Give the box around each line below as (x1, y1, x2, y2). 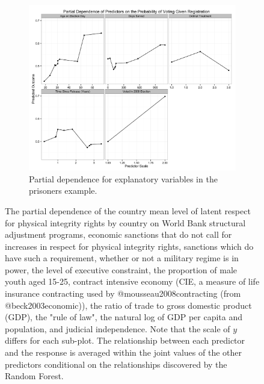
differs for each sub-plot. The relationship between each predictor (5, 334, 245, 347)
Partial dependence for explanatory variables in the (29, 172, 218, 185)
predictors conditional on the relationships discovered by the (5, 358, 227, 370)
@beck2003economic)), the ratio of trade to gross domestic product (5, 299, 252, 311)
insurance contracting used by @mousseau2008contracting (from (5, 287, 241, 300)
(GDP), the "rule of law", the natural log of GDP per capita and (5, 311, 243, 323)
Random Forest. (5, 370, 64, 382)
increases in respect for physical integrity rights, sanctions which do (5, 240, 254, 252)
